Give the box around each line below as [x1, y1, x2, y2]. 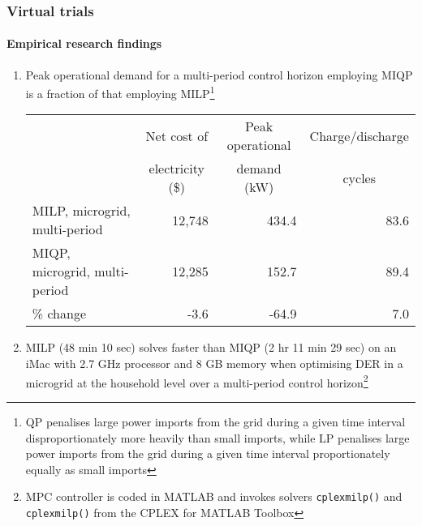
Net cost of [145, 126, 209, 145]
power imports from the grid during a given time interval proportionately [25, 445, 390, 462]
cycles [342, 168, 377, 187]
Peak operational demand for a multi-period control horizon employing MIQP [25, 66, 413, 83]
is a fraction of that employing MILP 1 [25, 83, 215, 101]
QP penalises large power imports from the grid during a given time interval [25, 413, 406, 430]
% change [32, 304, 87, 323]
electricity [149, 159, 205, 178]
